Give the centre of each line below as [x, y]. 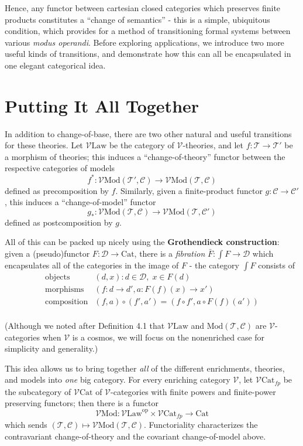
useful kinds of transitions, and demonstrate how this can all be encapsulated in [148, 54]
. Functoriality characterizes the [201, 425]
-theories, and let [213, 145]
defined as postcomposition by [59, 222]
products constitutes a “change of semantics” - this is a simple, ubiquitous [137, 19]
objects [58, 277]
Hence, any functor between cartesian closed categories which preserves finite [143, 8]
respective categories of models [60, 168]
